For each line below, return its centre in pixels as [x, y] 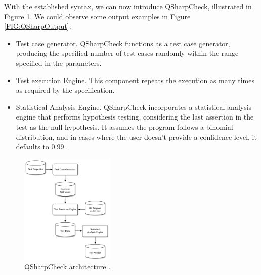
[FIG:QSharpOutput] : [38, 26]
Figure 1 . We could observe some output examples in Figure [97, 16]
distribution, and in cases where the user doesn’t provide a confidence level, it [136, 136]
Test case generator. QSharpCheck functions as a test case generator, [123, 43]
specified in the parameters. [59, 63]
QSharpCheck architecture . [68, 267]
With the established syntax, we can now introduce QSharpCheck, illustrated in [128, 6]
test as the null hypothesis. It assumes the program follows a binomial [124, 126]
